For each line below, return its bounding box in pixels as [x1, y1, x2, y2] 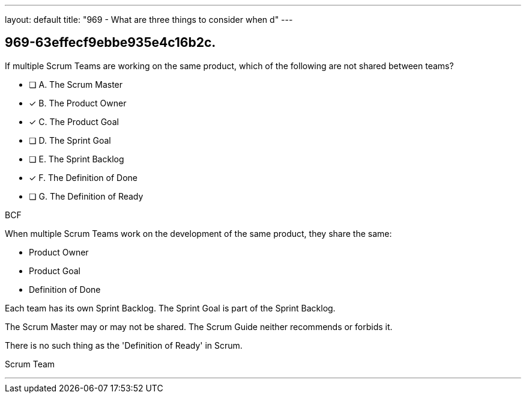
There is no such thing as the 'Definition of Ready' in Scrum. [5, 340, 243, 351]
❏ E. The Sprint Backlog [29, 153, 124, 164]
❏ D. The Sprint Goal [29, 135, 111, 145]
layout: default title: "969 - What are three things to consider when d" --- [5, 14, 293, 25]
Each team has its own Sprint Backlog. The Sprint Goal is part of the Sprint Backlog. [5, 302, 336, 313]
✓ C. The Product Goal [29, 116, 119, 127]
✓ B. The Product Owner [29, 97, 127, 108]
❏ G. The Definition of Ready [29, 191, 144, 201]
